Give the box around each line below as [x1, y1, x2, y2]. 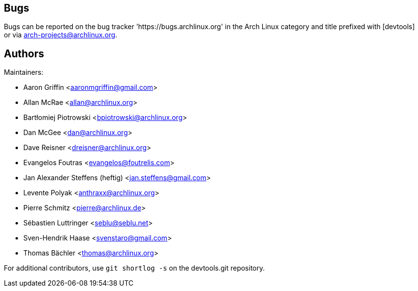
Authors [4, 47, 44, 60]
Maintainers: [4, 68, 44, 77]
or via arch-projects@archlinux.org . [4, 31, 117, 39]
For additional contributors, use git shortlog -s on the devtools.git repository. [4, 264, 265, 273]
